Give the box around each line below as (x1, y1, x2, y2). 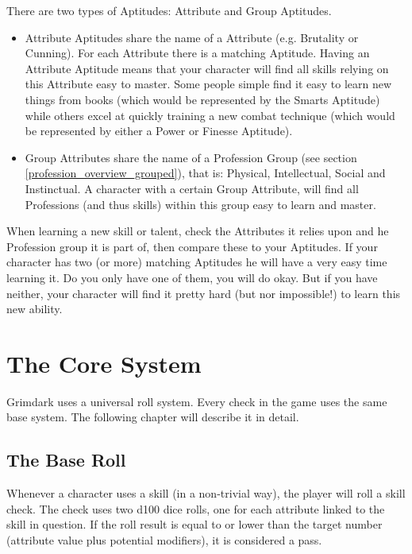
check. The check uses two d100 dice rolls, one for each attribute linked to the (6, 500, 385, 517)
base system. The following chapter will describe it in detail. (6, 409, 299, 425)
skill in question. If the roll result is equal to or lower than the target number (6, 516, 383, 533)
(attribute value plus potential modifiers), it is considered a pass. (6, 531, 322, 548)
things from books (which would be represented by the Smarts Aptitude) (25, 91, 380, 107)
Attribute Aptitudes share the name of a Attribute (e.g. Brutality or (25, 29, 359, 45)
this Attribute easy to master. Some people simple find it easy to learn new (25, 76, 392, 92)
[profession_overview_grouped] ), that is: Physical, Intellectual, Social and (25, 165, 386, 181)
